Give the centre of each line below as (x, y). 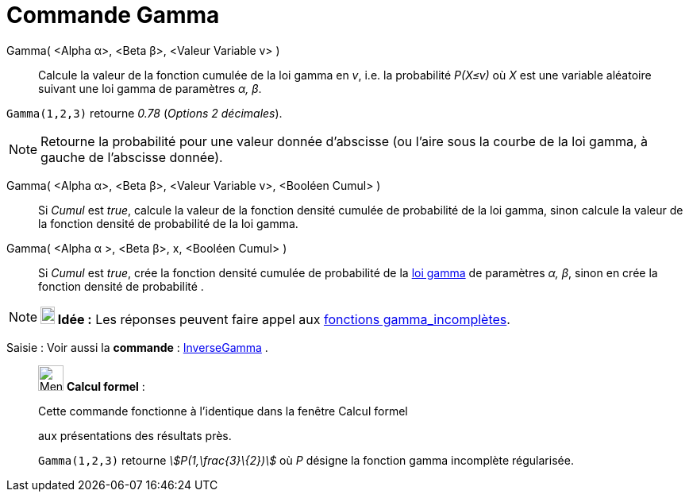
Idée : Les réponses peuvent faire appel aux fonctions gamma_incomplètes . (284, 319)
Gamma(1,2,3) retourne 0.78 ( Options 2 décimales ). (144, 113)
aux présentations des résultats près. (135, 435)
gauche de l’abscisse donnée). (132, 157)
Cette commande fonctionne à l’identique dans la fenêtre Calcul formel (223, 411)
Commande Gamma (113, 15)
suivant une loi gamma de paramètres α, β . (150, 88)
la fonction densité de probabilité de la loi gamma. (168, 223)
